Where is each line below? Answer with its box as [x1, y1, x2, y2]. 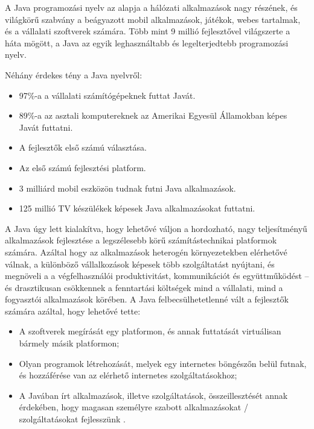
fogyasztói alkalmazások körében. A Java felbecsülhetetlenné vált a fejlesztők [5, 293, 289, 305]
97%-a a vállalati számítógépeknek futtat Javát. [19, 89, 196, 101]
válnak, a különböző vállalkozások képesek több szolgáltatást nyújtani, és [5, 257, 275, 270]
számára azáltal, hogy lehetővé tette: [5, 304, 141, 317]
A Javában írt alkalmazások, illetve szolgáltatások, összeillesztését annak [19, 389, 288, 401]
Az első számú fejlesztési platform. [19, 161, 146, 174]
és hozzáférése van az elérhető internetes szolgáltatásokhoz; [19, 369, 237, 381]
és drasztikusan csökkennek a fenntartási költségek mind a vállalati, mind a [5, 281, 283, 293]
